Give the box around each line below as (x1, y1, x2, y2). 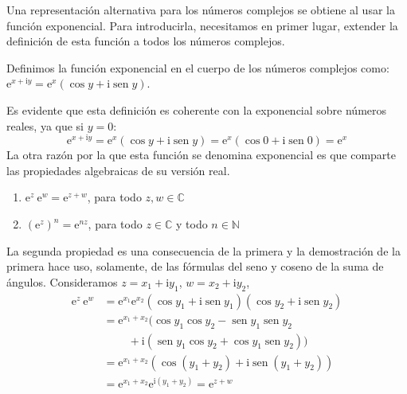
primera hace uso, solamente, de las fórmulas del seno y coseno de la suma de (6, 258, 384, 275)
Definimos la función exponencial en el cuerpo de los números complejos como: (6, 59, 389, 76)
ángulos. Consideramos (6, 273, 118, 290)
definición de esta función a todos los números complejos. (6, 33, 285, 49)
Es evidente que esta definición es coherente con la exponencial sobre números (6, 101, 387, 118)
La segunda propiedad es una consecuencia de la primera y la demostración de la (6, 242, 401, 259)
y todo (176, 216, 208, 232)
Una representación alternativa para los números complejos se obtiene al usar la (6, 2, 395, 18)
